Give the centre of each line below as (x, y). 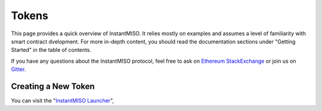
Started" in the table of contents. (51, 50)
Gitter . (18, 69)
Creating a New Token (53, 86)
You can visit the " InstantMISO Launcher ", (63, 101)
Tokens (30, 16)
